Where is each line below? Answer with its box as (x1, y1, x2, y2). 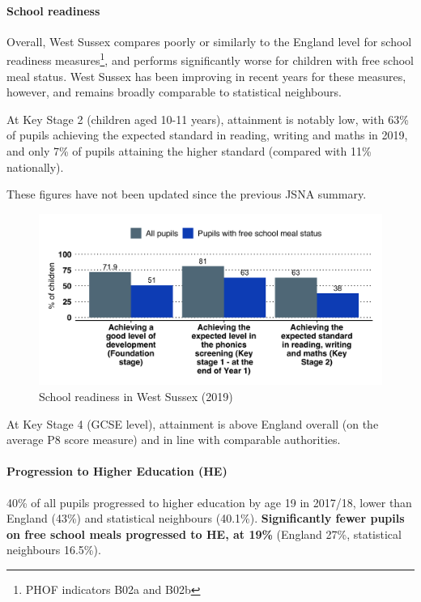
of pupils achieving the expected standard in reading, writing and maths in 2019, (6, 126, 408, 143)
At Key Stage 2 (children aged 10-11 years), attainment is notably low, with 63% (6, 110, 409, 127)
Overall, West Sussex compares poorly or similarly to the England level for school (6, 32, 412, 49)
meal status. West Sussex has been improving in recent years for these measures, (6, 67, 406, 84)
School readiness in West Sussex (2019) (39, 387, 233, 404)
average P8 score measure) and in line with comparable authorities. (6, 431, 341, 448)
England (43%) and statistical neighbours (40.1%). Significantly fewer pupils (6, 510, 405, 527)
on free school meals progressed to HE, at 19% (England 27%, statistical (6, 525, 402, 542)
